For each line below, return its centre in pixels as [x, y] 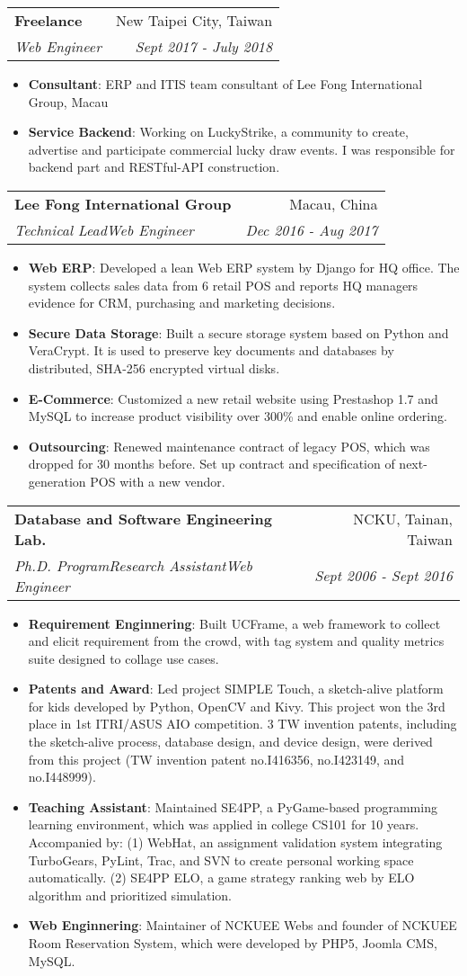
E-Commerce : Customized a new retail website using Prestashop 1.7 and [233, 398]
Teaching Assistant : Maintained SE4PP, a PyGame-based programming [233, 806]
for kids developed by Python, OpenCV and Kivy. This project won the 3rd [237, 706]
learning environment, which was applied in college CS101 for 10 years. [224, 824]
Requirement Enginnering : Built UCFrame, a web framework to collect [234, 623]
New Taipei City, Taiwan [194, 20]
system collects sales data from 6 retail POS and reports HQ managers [223, 285]
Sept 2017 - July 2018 [204, 46]
